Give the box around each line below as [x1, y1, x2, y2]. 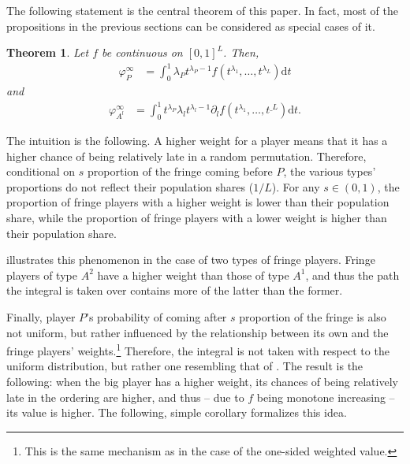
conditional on [6, 163, 76, 180]
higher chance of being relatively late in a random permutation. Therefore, [6, 147, 367, 164]
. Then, [223, 44, 259, 61]
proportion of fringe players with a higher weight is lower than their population [6, 194, 389, 210]
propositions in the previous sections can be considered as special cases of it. [6, 17, 375, 34]
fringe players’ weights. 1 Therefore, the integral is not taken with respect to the [6, 340, 389, 358]
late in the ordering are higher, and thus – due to [6, 388, 244, 405]
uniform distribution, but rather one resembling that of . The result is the [6, 358, 363, 374]
